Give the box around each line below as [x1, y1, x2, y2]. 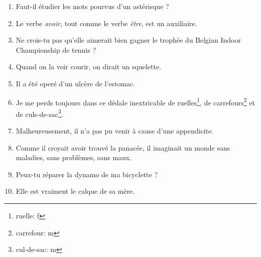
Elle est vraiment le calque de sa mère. [16, 186, 135, 196]
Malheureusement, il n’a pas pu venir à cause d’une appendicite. [16, 125, 214, 136]
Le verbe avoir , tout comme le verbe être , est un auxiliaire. [16, 18, 197, 28]
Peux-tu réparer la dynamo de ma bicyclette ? [16, 169, 158, 179]
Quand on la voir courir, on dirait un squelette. [16, 61, 162, 72]
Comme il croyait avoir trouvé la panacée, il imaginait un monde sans [16, 142, 230, 153]
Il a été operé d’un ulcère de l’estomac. [16, 78, 136, 88]
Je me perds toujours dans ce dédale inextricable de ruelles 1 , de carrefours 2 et [16, 95, 255, 107]
